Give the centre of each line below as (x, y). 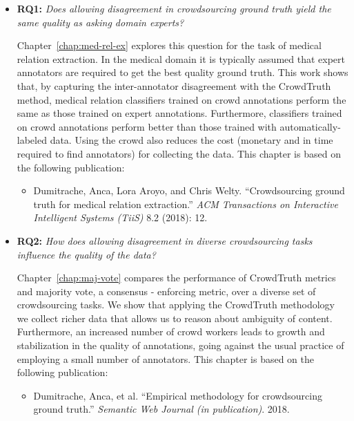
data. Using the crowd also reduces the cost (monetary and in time (191, 140)
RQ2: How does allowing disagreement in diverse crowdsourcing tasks (165, 240)
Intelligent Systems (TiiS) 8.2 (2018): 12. (120, 217)
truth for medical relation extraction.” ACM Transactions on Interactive (186, 204)
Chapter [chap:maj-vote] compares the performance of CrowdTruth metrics (176, 278)
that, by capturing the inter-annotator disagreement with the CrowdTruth (174, 85)
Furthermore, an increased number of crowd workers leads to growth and (171, 331)
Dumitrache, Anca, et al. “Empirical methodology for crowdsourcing (178, 395)
